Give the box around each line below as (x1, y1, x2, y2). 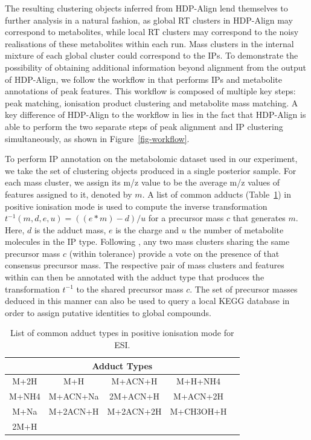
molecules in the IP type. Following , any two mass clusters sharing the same (5, 235, 290, 248)
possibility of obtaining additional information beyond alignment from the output (5, 60, 306, 73)
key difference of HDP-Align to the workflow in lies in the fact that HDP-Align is (5, 108, 306, 121)
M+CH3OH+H (170, 405, 227, 418)
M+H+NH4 (176, 375, 221, 387)
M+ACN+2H (173, 390, 223, 403)
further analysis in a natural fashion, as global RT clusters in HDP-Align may (5, 13, 293, 26)
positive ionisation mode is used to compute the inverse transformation (5, 199, 268, 212)
